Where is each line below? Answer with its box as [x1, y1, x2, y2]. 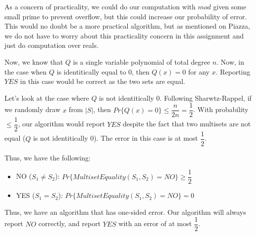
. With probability [193, 104, 249, 115]
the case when [4, 66, 47, 77]
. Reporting [216, 66, 251, 77]
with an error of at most [118, 218, 192, 229]
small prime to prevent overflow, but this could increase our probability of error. [4, 11, 247, 21]
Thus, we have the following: [4, 152, 91, 162]
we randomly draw [4, 104, 61, 115]
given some [213, 1, 247, 11]
